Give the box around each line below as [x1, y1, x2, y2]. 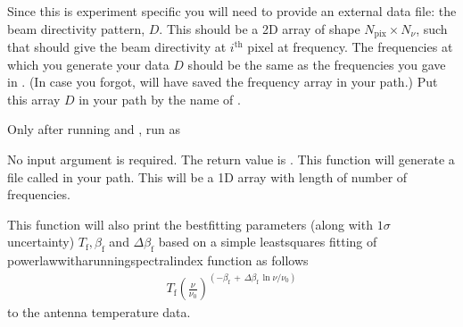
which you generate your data [7, 54, 169, 73]
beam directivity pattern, [7, 19, 145, 38]
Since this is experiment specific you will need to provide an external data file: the [7, 2, 457, 20]
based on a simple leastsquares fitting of [158, 232, 377, 251]
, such [416, 19, 448, 38]
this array [7, 89, 61, 108]
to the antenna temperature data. [7, 303, 191, 322]
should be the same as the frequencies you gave [187, 54, 446, 73]
